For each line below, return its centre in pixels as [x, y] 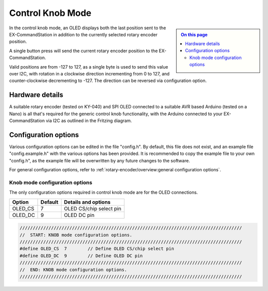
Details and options [87, 202]
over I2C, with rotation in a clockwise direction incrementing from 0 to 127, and [89, 73]
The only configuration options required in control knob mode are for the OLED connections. [103, 192]
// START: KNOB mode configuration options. [76, 235]
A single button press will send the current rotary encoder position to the [84, 51]
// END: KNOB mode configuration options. [73, 270]
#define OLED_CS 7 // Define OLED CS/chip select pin [97, 249]
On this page [194, 34]
